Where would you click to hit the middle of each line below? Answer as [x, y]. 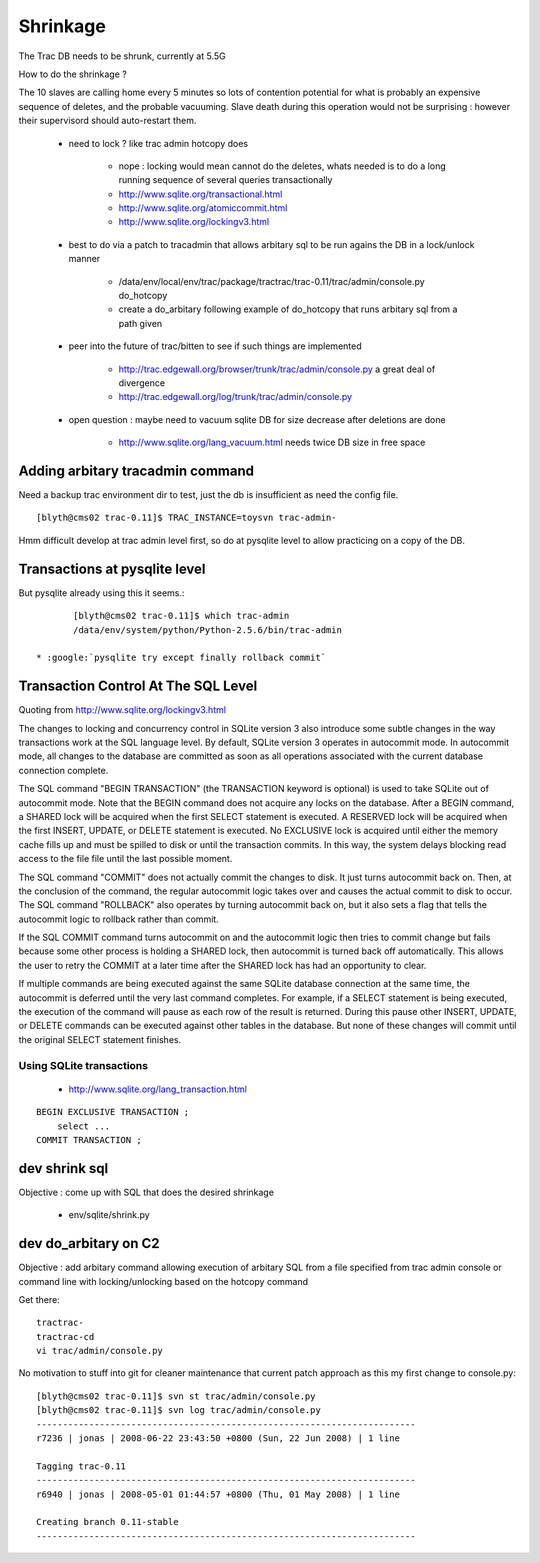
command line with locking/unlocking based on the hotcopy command [163, 1281]
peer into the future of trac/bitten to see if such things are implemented [215, 346]
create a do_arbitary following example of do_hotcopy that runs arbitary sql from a [288, 309]
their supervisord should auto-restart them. [107, 121]
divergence [141, 382]
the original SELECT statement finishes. [100, 1039]
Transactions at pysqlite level [112, 568]
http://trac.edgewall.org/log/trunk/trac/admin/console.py [235, 397]
